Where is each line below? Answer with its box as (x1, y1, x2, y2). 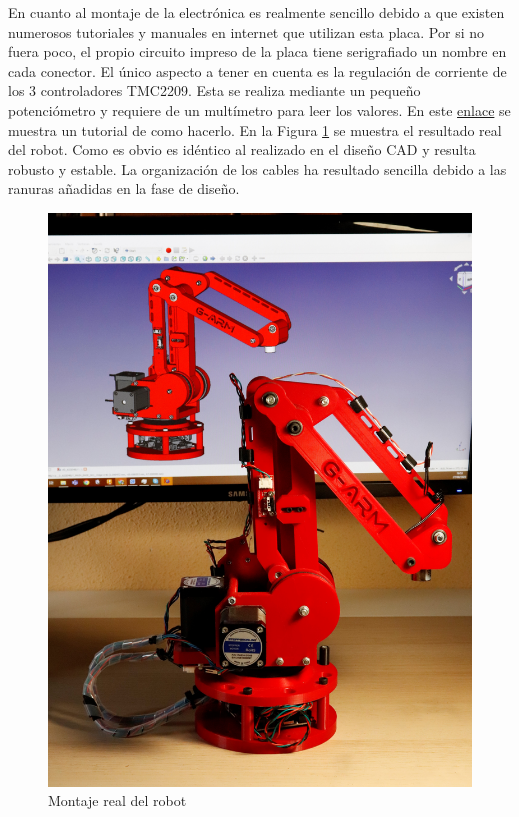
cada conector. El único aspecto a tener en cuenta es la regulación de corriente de (8, 60, 507, 81)
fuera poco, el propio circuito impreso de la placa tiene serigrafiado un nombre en (8, 41, 507, 62)
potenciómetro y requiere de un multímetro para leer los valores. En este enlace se (8, 99, 511, 120)
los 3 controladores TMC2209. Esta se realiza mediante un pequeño (8, 80, 421, 101)
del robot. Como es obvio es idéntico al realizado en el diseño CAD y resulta (8, 139, 476, 160)
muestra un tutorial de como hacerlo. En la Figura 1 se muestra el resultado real (8, 119, 502, 140)
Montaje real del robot (48, 790, 187, 811)
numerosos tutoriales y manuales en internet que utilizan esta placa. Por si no (8, 21, 485, 42)
